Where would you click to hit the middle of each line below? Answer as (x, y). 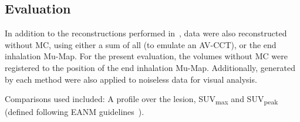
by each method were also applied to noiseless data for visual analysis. (131, 79)
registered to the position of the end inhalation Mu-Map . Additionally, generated (150, 67)
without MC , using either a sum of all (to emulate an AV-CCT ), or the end (141, 44)
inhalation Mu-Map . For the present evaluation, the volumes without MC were (146, 56)
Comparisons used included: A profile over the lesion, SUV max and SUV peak (141, 99)
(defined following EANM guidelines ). (75, 112)
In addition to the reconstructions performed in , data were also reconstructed (146, 33)
